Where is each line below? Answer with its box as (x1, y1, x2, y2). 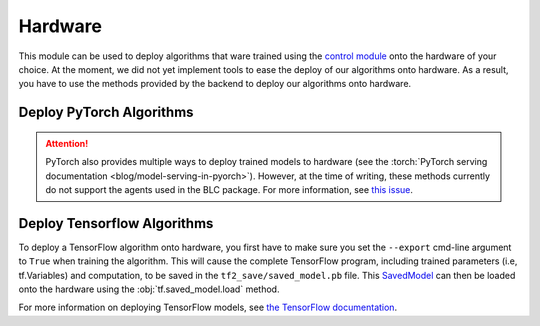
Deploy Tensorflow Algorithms (18, 215, 214, 232)
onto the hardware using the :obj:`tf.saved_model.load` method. (18, 283, 280, 295)
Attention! (45, 137, 89, 149)
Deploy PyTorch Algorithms (18, 104, 194, 121)
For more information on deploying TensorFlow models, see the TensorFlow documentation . (18, 301, 398, 314)
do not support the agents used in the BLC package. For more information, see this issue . (45, 183, 414, 195)
